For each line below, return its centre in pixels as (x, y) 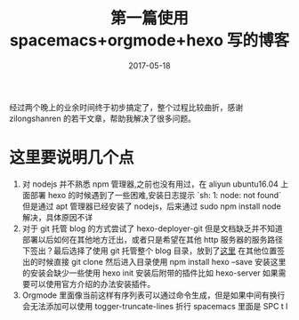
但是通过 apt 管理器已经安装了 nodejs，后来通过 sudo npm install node (152, 206)
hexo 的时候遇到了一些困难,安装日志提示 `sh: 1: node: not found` (165, 195)
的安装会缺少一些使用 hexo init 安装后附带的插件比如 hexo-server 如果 (150, 273)
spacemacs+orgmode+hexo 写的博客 (149, 40)
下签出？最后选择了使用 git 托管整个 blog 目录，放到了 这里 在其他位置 (149, 251)
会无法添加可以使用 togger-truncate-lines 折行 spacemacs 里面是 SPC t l (155, 306)
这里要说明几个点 (72, 158)
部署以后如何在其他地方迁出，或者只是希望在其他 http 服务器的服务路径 (152, 239)
